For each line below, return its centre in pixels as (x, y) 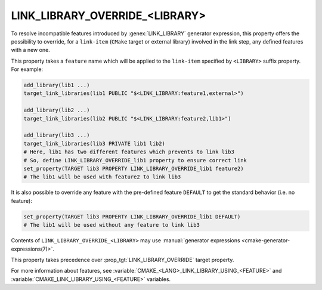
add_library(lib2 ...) (57, 110)
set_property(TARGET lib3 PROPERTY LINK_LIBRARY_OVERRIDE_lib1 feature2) (134, 169)
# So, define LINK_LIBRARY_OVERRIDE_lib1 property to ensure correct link (135, 160)
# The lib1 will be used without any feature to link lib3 (112, 225)
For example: (27, 69)
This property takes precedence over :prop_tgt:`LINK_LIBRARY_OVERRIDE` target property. (123, 260)
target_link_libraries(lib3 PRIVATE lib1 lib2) (94, 144)
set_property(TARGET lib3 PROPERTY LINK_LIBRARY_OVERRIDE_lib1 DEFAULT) (132, 217)
